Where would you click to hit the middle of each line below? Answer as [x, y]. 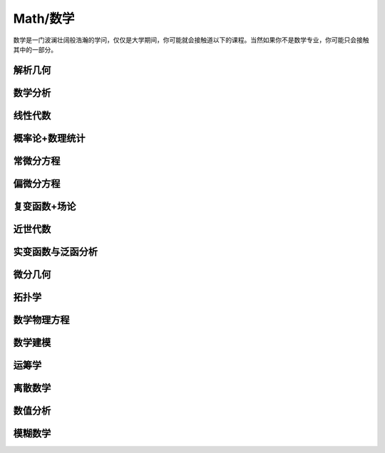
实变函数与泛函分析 [55, 252]
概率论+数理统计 [49, 138]
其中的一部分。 [35, 49]
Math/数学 [44, 19]
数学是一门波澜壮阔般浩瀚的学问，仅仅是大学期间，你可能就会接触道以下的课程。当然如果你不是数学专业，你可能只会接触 [191, 40]
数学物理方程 [41, 319]
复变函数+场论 [45, 206]
